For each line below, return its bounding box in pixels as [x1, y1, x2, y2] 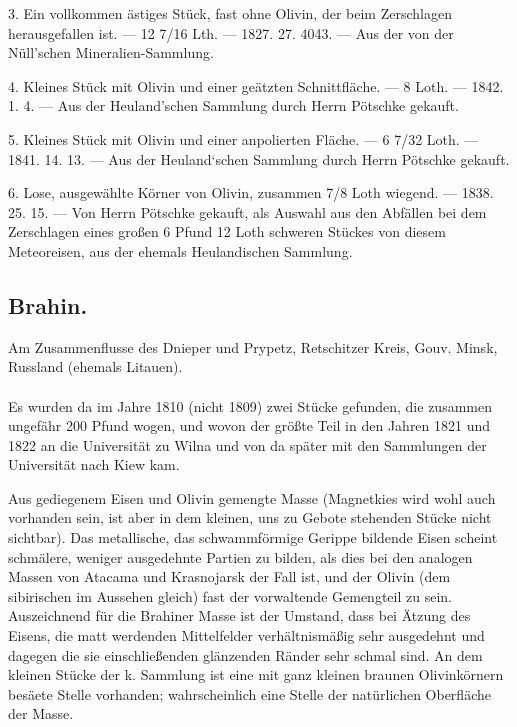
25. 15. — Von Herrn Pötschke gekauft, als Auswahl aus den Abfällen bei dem [8, 201, 487, 222]
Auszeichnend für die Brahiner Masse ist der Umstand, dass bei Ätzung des [8, 605, 471, 626]
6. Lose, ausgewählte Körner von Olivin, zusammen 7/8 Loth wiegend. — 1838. [8, 182, 494, 203]
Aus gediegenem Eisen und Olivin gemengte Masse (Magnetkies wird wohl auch [8, 487, 496, 508]
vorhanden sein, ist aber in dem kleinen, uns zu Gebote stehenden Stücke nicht [8, 507, 492, 528]
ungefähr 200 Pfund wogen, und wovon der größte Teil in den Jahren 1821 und [8, 415, 491, 436]
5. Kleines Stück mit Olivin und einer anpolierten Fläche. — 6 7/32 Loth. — [8, 128, 479, 149]
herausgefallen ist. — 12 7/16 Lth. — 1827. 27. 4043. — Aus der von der [8, 22, 454, 43]
